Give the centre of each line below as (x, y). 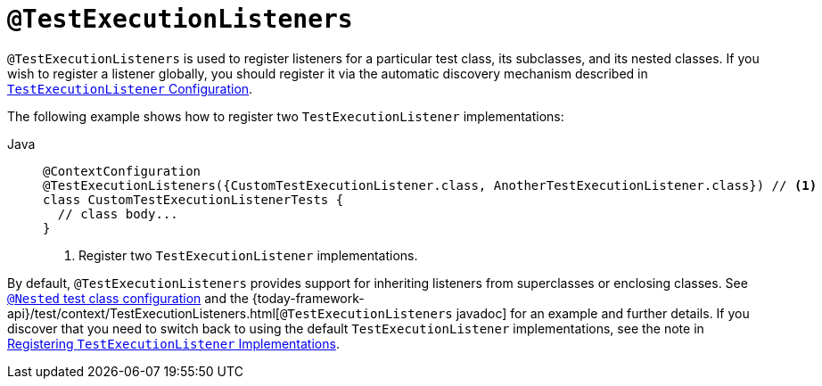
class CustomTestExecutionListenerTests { (193, 199)
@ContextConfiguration (122, 171)
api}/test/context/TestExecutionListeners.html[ (144, 313)
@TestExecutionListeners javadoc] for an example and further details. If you (514, 313)
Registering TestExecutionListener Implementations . (173, 343)
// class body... (118, 214)
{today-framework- (308, 298)
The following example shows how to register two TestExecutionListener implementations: (286, 116)
